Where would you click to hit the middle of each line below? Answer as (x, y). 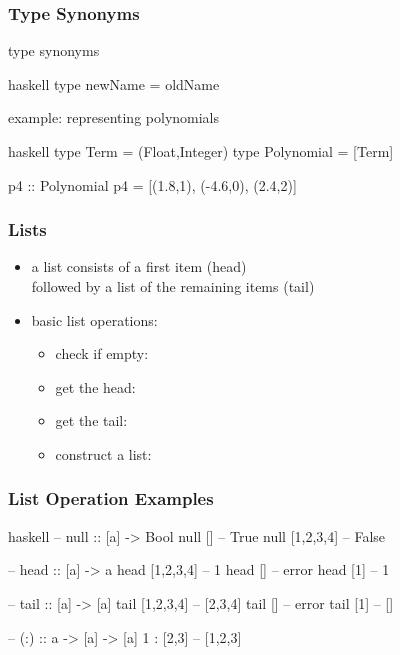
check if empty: (102, 353)
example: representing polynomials (114, 117)
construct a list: (103, 453)
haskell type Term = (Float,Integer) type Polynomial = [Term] (201, 151)
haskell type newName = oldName (114, 83)
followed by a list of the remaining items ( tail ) (173, 286)
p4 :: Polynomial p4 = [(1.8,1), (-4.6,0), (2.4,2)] (152, 184)
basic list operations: (94, 319)
